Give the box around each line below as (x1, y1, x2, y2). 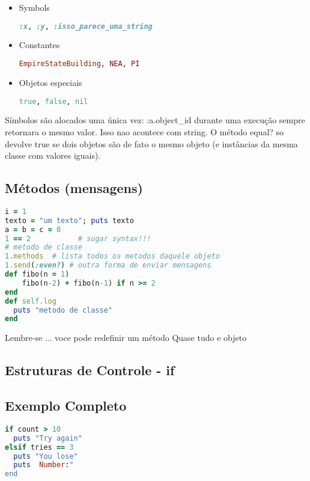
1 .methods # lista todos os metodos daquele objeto (5, 252, 220, 261)
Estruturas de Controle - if (5, 361, 175, 379)
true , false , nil (19, 97, 88, 106)
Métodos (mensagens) (5, 179, 143, 197)
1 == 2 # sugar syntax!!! (5, 234, 151, 243)
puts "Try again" (13, 434, 82, 443)
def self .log (5, 296, 56, 305)
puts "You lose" (13, 452, 78, 461)
